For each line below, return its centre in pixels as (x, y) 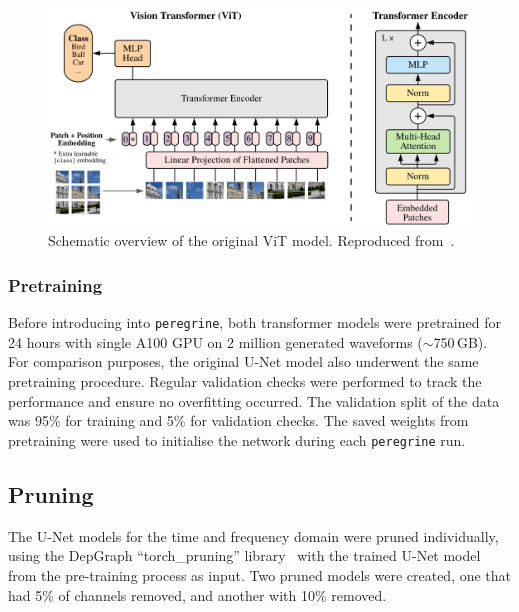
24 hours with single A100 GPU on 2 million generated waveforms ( (215, 341)
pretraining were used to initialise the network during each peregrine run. (237, 439)
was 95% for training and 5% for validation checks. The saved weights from (238, 420)
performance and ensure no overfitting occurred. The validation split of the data (254, 400)
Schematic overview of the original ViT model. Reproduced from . (251, 240)
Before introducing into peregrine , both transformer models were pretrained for (254, 322)
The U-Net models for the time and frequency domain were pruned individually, (253, 535)
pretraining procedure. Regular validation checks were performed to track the (245, 381)
